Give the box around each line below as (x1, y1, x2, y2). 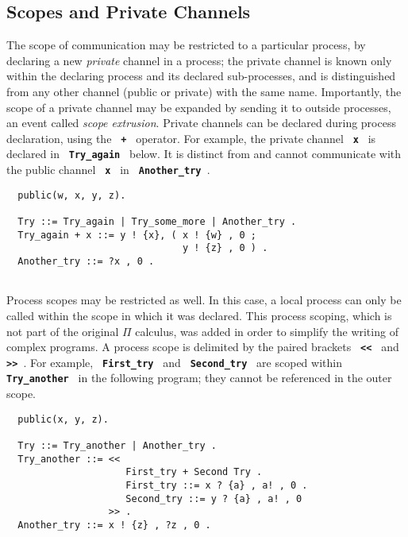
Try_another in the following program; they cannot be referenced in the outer (6, 369, 392, 386)
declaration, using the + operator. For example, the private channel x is (6, 129, 376, 146)
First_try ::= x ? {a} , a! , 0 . (125, 479, 308, 491)
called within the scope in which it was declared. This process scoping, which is (6, 307, 392, 323)
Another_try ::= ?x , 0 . (17, 256, 155, 268)
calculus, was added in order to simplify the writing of (135, 323, 398, 339)
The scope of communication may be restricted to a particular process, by (6, 37, 366, 53)
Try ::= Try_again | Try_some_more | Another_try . (17, 216, 297, 228)
